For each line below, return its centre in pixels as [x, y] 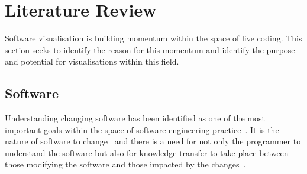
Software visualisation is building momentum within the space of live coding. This [153, 38]
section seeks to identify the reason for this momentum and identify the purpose [150, 49]
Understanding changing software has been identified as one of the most [135, 118]
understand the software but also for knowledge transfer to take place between [147, 152]
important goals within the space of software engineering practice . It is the [142, 129]
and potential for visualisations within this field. [92, 61]
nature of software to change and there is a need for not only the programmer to [153, 141]
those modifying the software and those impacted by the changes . [125, 164]
